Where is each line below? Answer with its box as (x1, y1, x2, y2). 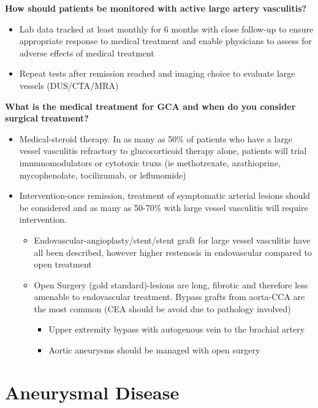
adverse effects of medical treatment (19, 46, 154, 59)
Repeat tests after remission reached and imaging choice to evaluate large (19, 67, 295, 80)
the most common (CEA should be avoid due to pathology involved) (34, 302, 291, 315)
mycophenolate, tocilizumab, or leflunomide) (19, 168, 186, 181)
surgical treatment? (5, 112, 89, 125)
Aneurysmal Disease (5, 379, 180, 404)
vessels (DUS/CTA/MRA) (19, 79, 119, 91)
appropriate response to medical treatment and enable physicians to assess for (19, 34, 312, 47)
